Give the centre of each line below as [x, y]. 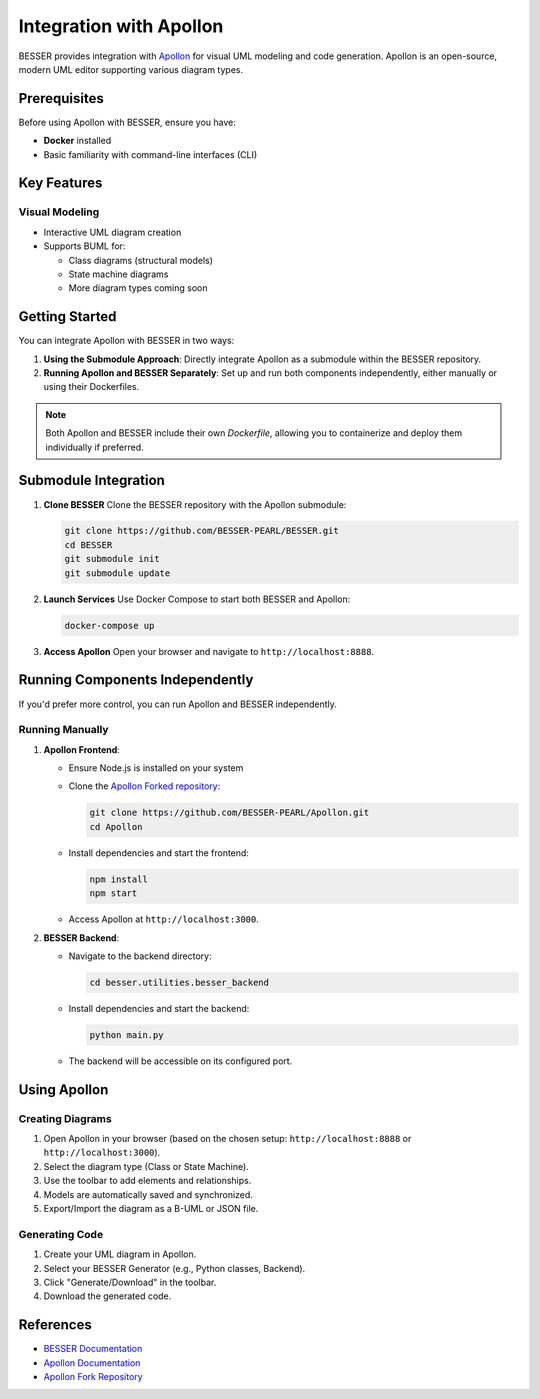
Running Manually [63, 730]
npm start [113, 893]
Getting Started [67, 316]
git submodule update [117, 573]
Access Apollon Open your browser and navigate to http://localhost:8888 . [209, 651]
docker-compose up [109, 625]
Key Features [60, 183]
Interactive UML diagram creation [112, 232]
